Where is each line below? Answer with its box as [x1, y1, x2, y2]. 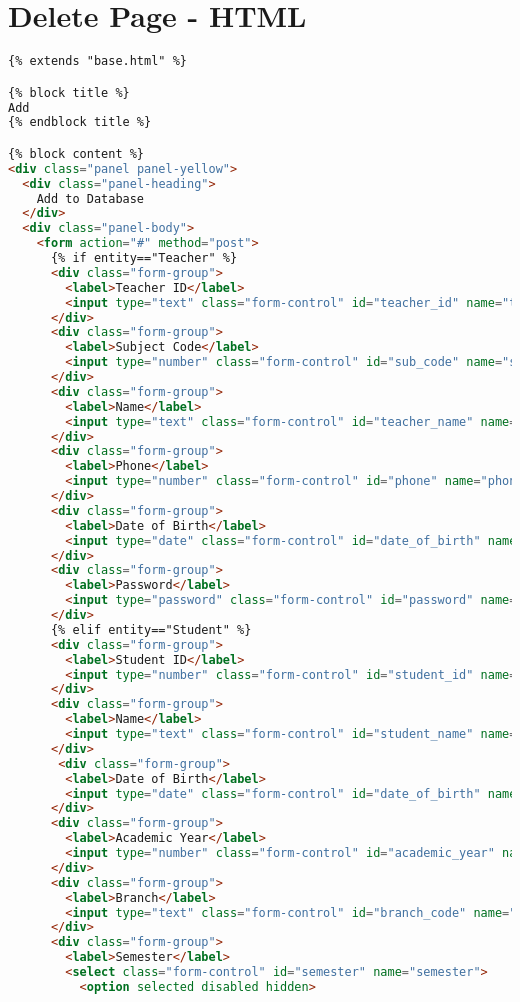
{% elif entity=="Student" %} [50, 622, 252, 637]
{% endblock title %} [8, 115, 152, 130]
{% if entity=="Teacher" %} [50, 251, 238, 266]
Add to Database [36, 191, 145, 206]
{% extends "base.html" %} [8, 54, 187, 69]
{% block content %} [8, 146, 145, 161]
